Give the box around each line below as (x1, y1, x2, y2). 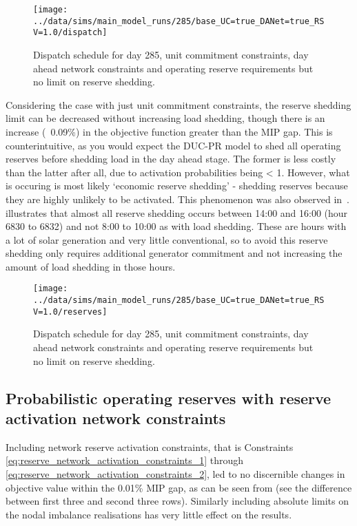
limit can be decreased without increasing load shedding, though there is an (6, 111, 325, 125)
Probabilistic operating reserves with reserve (6, 387, 331, 408)
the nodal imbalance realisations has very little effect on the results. (6, 507, 292, 521)
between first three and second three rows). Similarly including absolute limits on (6, 494, 349, 508)
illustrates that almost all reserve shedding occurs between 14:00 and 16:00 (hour (6, 205, 348, 220)
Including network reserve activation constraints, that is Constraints (6, 439, 294, 454)
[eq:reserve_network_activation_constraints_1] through (6, 453, 244, 467)
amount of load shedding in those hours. (6, 259, 176, 273)
